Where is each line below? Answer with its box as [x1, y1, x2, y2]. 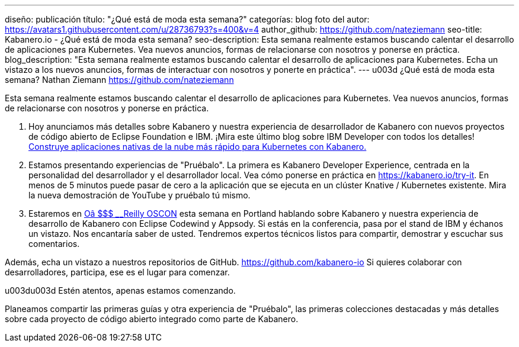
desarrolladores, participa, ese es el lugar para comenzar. [5, 267, 230, 277]
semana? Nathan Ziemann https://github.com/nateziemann [5, 75, 234, 85]
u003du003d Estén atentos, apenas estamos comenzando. [5, 285, 236, 295]
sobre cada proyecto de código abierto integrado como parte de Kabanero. [5, 314, 299, 324]
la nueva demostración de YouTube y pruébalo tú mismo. [28, 190, 251, 200]
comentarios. [28, 239, 80, 249]
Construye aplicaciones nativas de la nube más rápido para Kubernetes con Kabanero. [28, 142, 367, 152]
